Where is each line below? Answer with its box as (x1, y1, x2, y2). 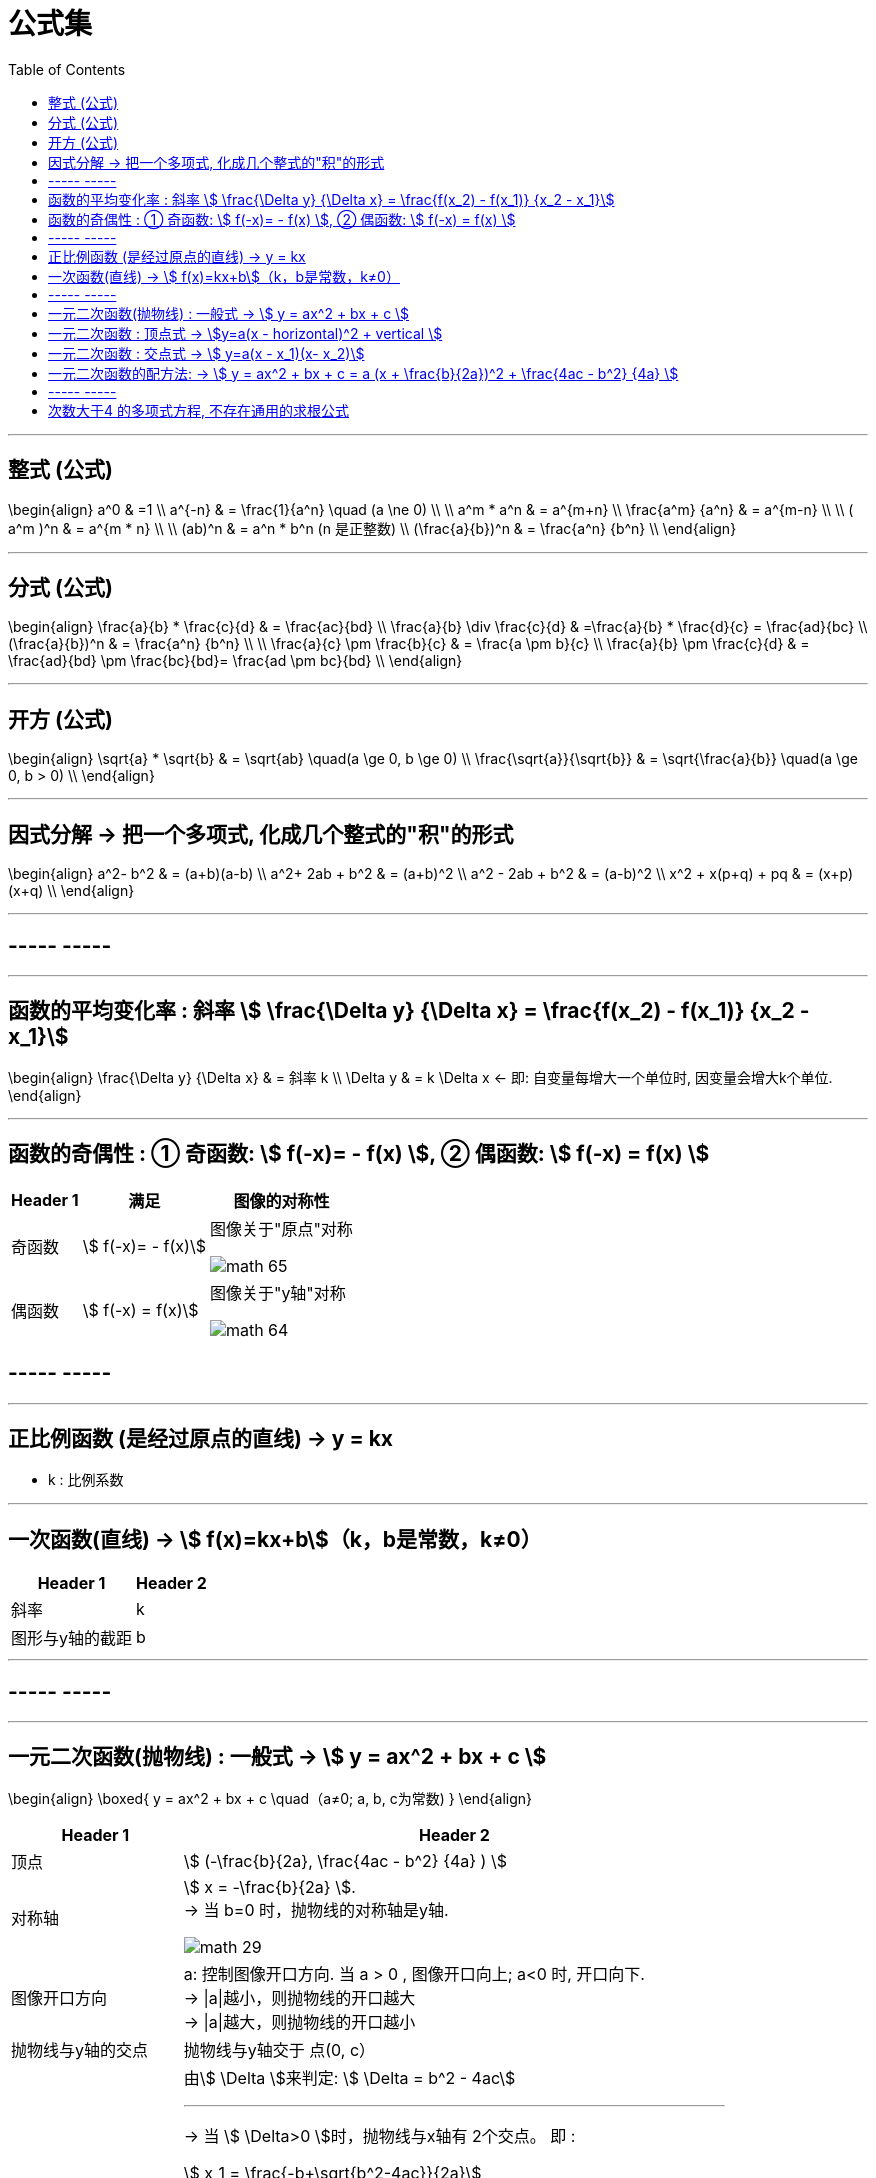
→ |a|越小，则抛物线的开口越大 (183, 1987, 416, 2008)
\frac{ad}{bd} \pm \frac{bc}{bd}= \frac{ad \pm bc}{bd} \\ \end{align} (8, 652, 463, 670)
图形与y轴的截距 (11, 1628, 132, 1649)
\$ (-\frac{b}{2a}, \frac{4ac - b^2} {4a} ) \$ (183, 1850, 507, 1871)
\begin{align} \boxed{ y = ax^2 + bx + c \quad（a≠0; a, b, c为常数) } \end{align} (8, 1789, 533, 1807)
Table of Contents (8, 60, 126, 78)
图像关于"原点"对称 (209, 1218, 353, 1239)
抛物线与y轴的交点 (11, 2039, 148, 2060)
